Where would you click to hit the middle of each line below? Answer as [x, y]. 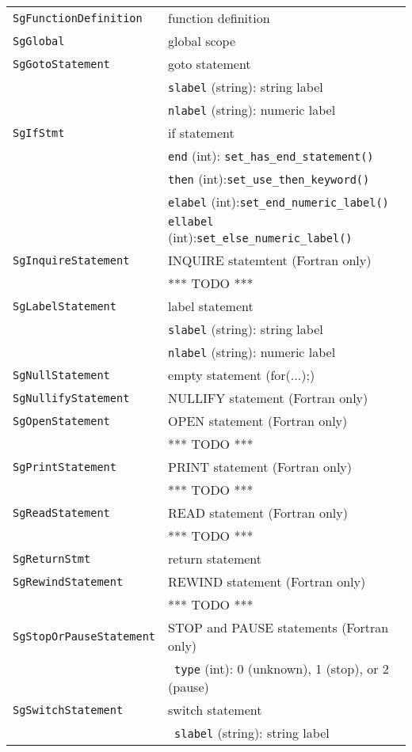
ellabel [191, 222]
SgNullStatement [61, 375]
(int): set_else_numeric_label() [260, 237]
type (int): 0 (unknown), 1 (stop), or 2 [282, 668]
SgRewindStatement [68, 581]
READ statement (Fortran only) [258, 513]
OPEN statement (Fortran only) [258, 421]
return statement [215, 558]
